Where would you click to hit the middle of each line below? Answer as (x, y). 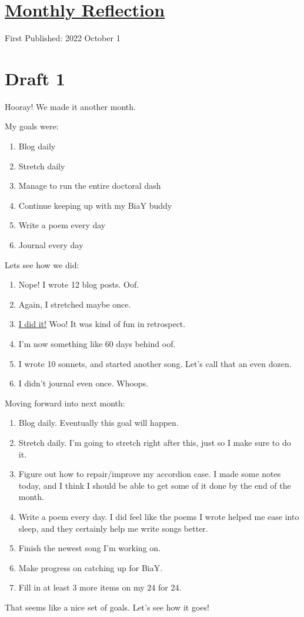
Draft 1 (35, 78)
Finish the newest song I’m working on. (89, 548)
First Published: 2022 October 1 (63, 38)
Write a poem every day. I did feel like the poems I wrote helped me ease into (159, 516)
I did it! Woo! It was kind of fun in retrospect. (102, 324)
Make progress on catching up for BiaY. (91, 567)
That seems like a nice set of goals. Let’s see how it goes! (107, 607)
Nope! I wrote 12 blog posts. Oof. (79, 284)
